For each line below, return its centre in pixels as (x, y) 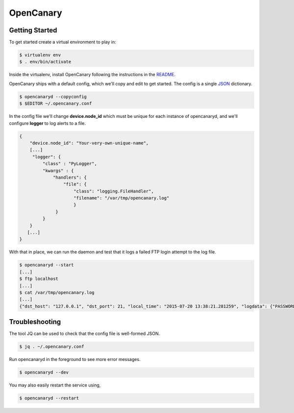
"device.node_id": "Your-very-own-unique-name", (89, 143)
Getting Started (33, 30)
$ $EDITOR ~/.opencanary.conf (56, 104)
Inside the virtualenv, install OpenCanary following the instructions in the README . (92, 75)
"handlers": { (70, 177)
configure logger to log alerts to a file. (47, 123)
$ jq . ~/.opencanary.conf (52, 347)
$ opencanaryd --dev (44, 372)
